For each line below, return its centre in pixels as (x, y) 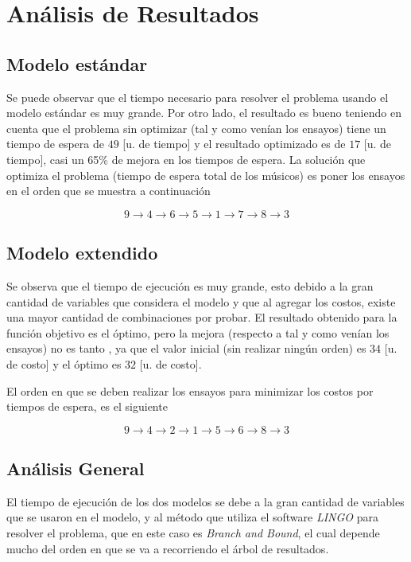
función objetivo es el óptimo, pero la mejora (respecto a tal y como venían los (198, 332)
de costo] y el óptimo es (64, 363)
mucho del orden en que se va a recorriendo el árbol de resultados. (168, 548)
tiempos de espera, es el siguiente (87, 406)
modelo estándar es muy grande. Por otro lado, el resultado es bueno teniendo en (204, 113)
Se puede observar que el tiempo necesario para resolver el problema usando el (198, 97)
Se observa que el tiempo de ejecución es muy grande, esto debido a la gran (190, 285)
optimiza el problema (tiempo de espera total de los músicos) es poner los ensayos (206, 175)
